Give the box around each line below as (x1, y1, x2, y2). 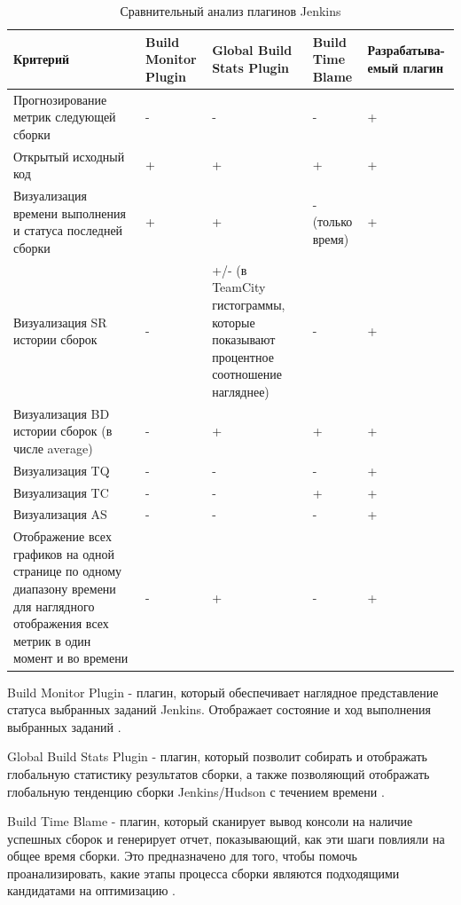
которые (212, 312, 255, 331)
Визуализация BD (13, 404, 110, 422)
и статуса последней (13, 221, 123, 240)
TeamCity (212, 278, 266, 296)
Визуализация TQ (13, 460, 110, 479)
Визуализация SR (13, 312, 107, 331)
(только (312, 212, 353, 231)
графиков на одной (13, 544, 114, 563)
